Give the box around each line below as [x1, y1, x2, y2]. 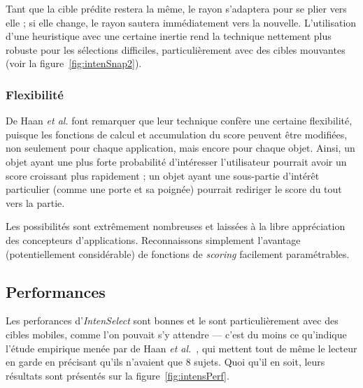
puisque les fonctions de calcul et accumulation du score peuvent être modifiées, [6, 127, 348, 141]
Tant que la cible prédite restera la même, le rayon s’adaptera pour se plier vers [6, 1, 347, 15]
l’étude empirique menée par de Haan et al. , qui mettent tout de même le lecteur [6, 340, 357, 355]
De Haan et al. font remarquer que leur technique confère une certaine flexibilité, [6, 113, 353, 128]
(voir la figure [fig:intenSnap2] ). [6, 56, 142, 71]
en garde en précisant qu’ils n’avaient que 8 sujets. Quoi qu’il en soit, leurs [6, 354, 325, 369]
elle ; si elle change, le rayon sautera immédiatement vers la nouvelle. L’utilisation [6, 15, 357, 29]
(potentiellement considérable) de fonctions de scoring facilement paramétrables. [6, 246, 350, 261]
